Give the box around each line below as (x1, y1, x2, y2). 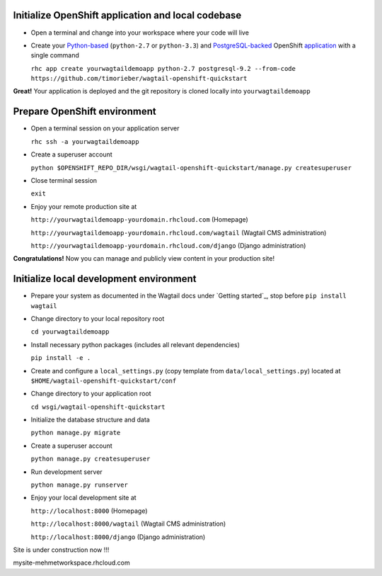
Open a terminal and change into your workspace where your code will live (30, 28, 249, 37)
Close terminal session (30, 176, 98, 184)
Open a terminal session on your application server (30, 124, 180, 132)
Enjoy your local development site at (30, 493, 137, 502)
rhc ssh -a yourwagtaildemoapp (30, 137, 139, 145)
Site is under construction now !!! (13, 546, 110, 554)
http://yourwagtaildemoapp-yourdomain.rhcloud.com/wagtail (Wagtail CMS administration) (30, 228, 327, 237)
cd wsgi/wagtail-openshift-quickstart (30, 402, 166, 411)
